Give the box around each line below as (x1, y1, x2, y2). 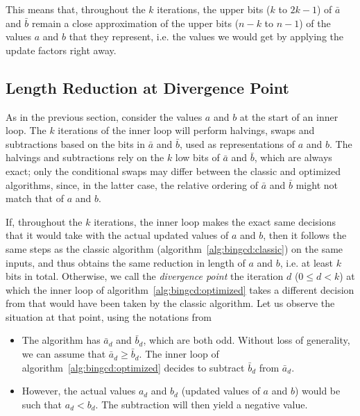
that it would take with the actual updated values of (6, 228, 229, 242)
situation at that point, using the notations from (6, 309, 212, 324)
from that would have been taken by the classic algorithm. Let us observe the (6, 296, 335, 310)
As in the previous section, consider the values (6, 109, 203, 124)
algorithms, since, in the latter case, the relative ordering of (6, 177, 259, 192)
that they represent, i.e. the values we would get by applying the (69, 29, 344, 44)
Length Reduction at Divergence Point (6, 76, 289, 98)
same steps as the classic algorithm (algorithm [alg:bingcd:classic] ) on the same (6, 241, 343, 256)
